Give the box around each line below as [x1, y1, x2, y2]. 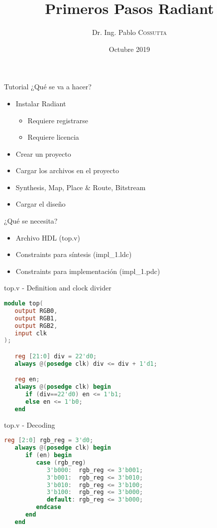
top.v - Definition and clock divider [4, 282, 111, 293]
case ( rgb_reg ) [36, 459, 86, 466]
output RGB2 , [14, 322, 58, 329]
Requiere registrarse [27, 115, 89, 125]
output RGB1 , [14, 314, 58, 322]
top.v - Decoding [4, 419, 55, 430]
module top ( [4, 300, 43, 307]
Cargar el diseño [15, 199, 66, 209]
